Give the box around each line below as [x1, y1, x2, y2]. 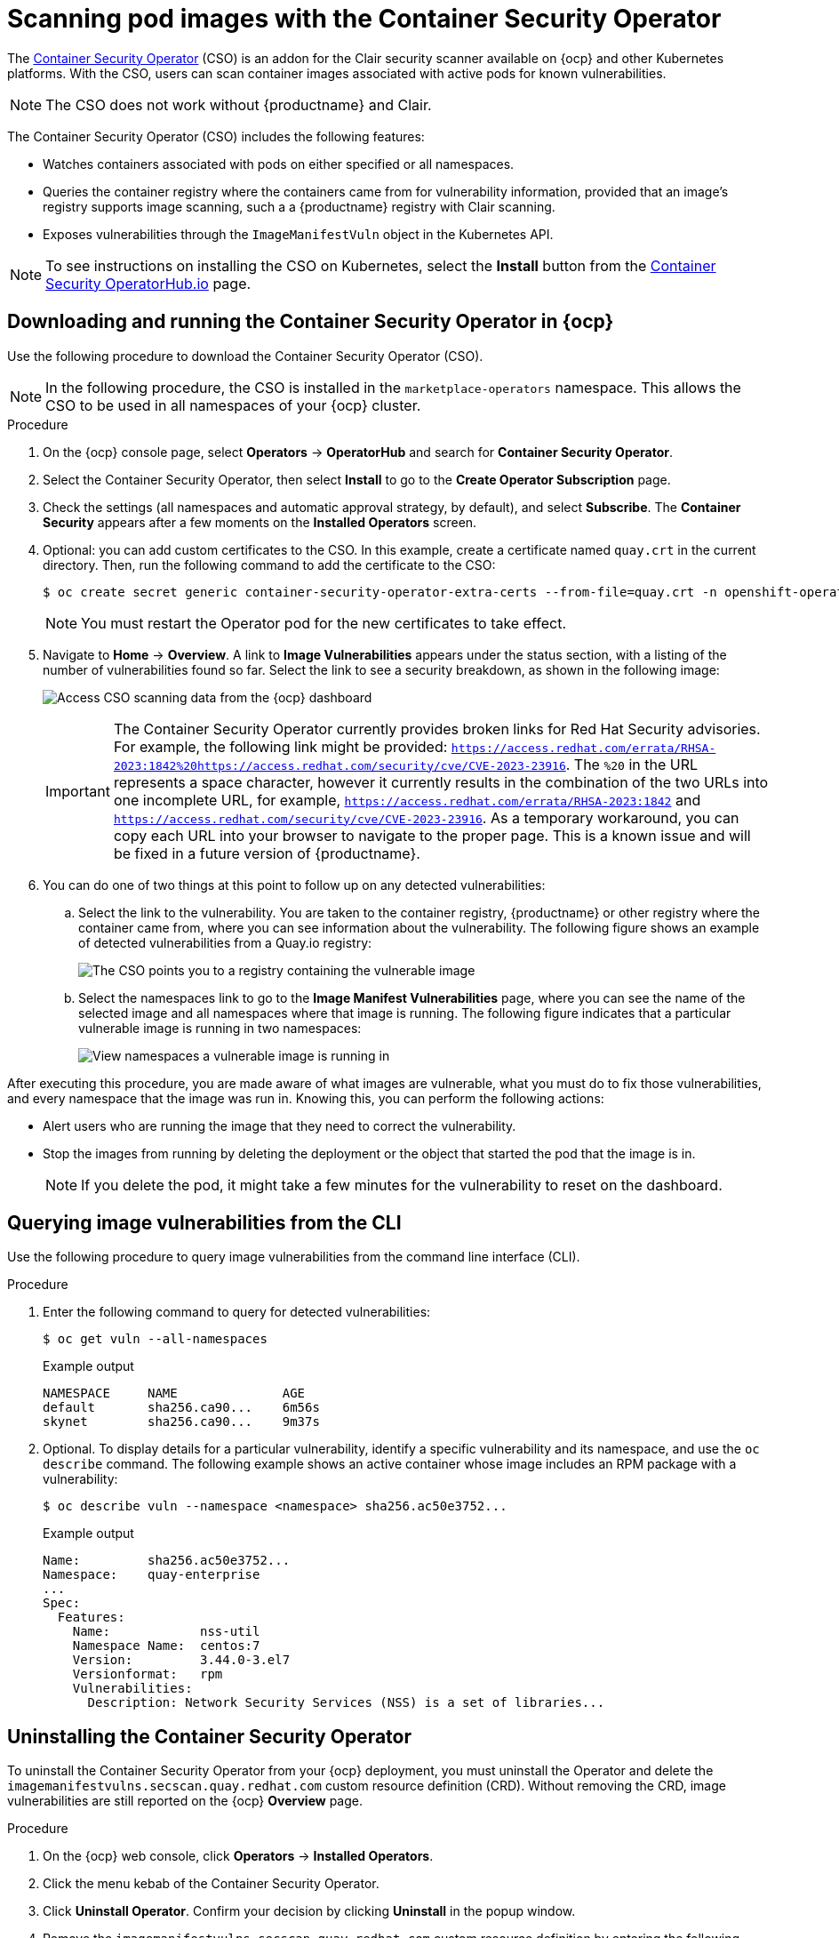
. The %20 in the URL [565, 755, 699, 773]
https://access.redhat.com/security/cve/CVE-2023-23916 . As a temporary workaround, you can [113, 808, 739, 827]
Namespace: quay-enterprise [43, 1567, 260, 1582]
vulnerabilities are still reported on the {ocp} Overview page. [7, 1793, 363, 1809]
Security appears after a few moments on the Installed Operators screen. [43, 514, 477, 530]
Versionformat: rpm [72, 1667, 223, 1682]
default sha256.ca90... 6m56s [43, 1400, 320, 1415]
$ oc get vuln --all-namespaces [43, 1332, 268, 1347]
